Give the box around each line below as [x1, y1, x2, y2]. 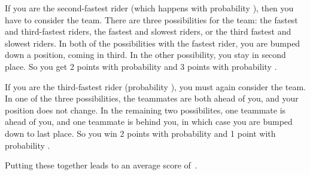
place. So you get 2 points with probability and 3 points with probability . [5, 60, 277, 72]
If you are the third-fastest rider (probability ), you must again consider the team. [5, 80, 306, 93]
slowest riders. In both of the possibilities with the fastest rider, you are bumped [5, 36, 300, 49]
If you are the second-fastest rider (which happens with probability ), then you [5, 2, 294, 14]
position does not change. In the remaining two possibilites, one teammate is [5, 103, 286, 116]
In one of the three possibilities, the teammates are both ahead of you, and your [5, 92, 299, 105]
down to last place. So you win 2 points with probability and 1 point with [5, 127, 276, 139]
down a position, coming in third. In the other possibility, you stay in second [5, 48, 286, 61]
